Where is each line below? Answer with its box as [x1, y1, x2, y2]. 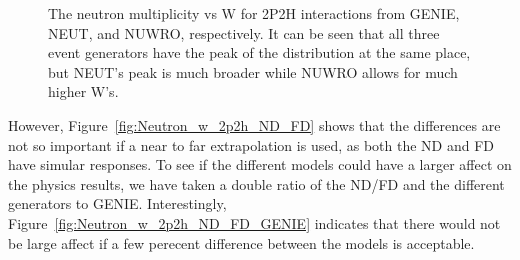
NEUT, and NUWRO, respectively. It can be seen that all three [48, 22, 440, 43]
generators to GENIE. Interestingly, [8, 193, 227, 214]
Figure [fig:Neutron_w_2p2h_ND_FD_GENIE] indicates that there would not [8, 212, 501, 233]
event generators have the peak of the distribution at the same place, [48, 42, 471, 63]
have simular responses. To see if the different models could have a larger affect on [8, 154, 512, 175]
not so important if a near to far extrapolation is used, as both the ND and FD [8, 134, 495, 155]
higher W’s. [48, 81, 119, 102]
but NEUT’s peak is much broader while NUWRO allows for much [48, 61, 458, 82]
